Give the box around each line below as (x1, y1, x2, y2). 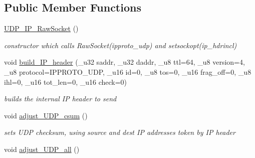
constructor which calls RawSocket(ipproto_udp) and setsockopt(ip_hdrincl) (4, 40, 237, 50)
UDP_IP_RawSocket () (4, 23, 79, 34)
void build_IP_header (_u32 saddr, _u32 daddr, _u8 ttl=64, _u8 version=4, (4, 57, 245, 67)
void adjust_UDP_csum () (4, 110, 88, 120)
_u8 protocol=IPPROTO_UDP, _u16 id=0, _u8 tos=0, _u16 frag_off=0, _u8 (4, 66, 251, 77)
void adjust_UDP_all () (4, 143, 80, 154)
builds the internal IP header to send (4, 93, 117, 104)
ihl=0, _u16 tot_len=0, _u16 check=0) (4, 76, 127, 87)
